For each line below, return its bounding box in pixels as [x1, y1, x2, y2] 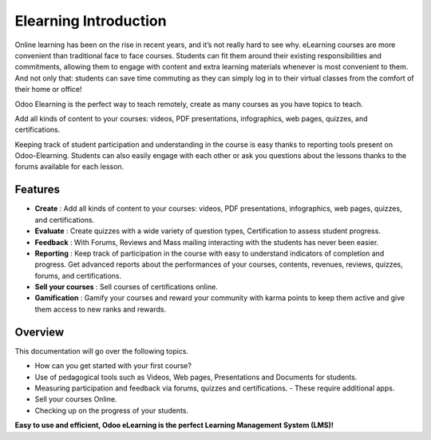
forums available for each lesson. [14, 162, 125, 172]
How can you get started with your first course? [34, 361, 192, 371]
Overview [14, 325, 65, 339]
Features [14, 183, 60, 196]
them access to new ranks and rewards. [34, 304, 167, 314]
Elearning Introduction [14, 12, 167, 30]
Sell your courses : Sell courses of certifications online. [34, 282, 219, 291]
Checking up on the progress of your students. [34, 406, 189, 415]
